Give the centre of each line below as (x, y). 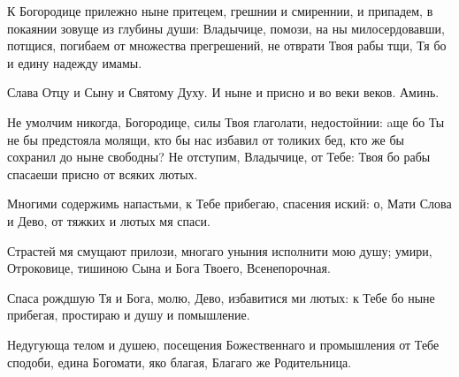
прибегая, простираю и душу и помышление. (129, 315)
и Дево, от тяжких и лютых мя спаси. (109, 220)
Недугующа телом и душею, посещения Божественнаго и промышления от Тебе (223, 344)
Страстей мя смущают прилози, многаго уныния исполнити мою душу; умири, (220, 250)
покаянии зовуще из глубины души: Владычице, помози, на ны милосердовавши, (226, 28)
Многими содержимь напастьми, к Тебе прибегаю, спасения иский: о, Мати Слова (229, 204)
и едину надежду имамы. (75, 62)
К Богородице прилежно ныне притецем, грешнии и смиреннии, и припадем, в (220, 11)
